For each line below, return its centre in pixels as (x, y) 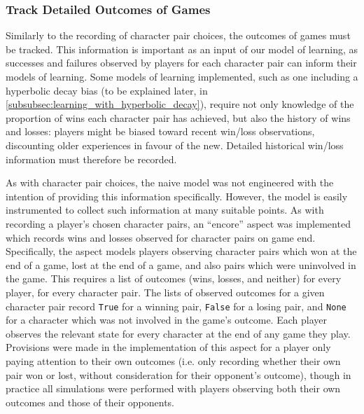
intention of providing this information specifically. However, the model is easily (177, 196)
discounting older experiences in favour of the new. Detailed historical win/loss (175, 145)
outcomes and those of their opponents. (90, 402)
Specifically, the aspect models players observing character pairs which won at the (181, 251)
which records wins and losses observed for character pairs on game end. (161, 237)
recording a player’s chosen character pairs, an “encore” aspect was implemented (178, 223)
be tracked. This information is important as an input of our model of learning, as (182, 49)
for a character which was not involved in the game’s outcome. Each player (166, 320)
